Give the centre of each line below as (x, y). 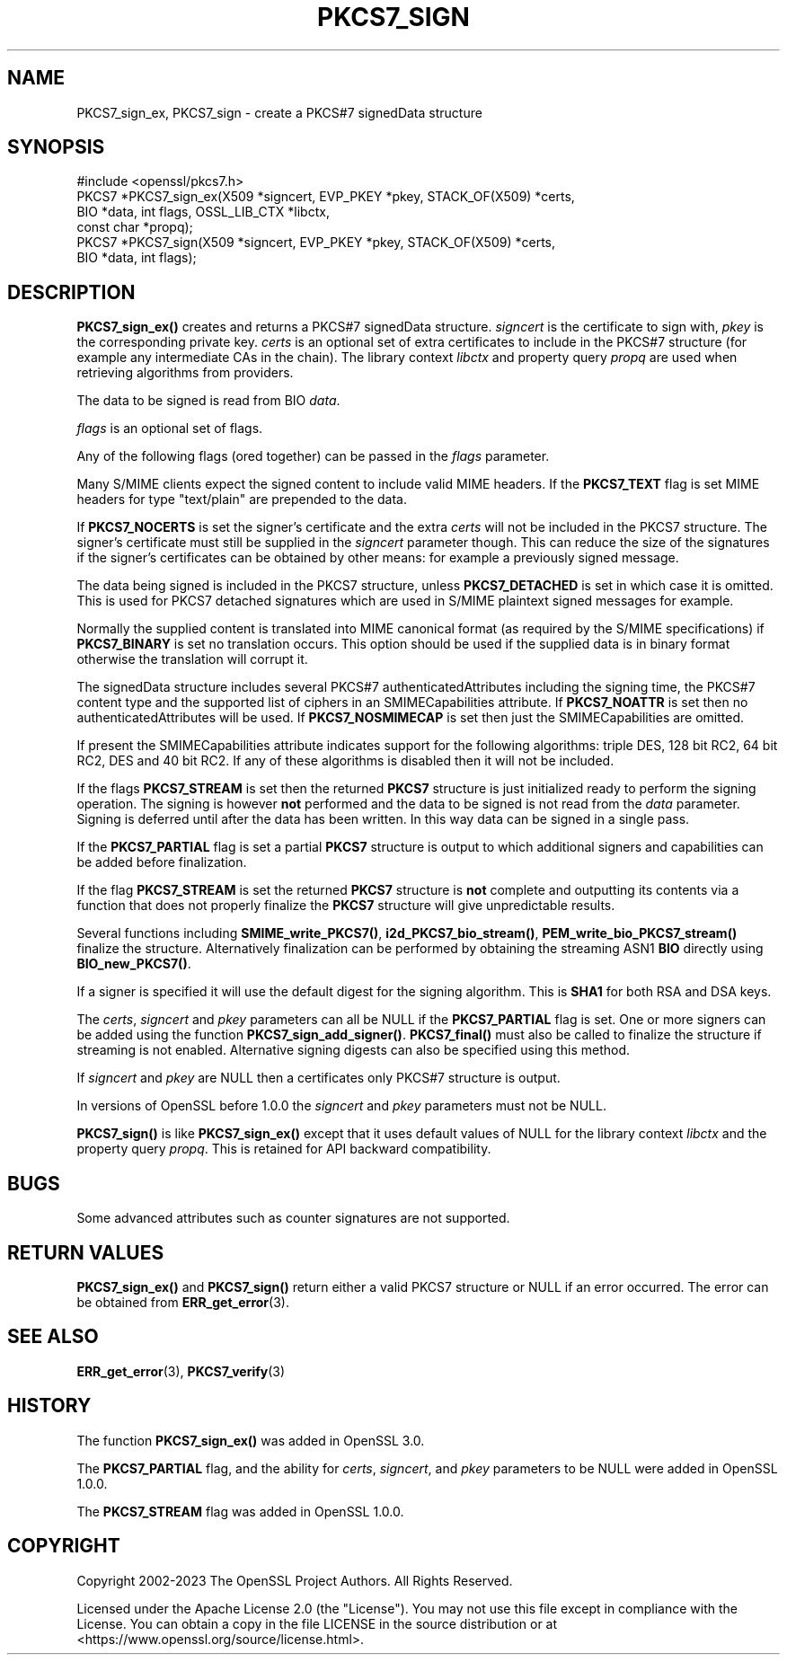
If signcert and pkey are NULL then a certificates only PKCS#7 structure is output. (318, 1078)
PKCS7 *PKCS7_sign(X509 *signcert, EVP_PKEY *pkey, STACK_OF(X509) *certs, (316, 243)
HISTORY (49, 1406)
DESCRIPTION (71, 292)
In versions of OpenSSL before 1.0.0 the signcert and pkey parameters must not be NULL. (341, 1106)
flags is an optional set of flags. (170, 429)
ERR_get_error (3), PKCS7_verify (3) (181, 1371)
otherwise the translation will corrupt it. (192, 659)
